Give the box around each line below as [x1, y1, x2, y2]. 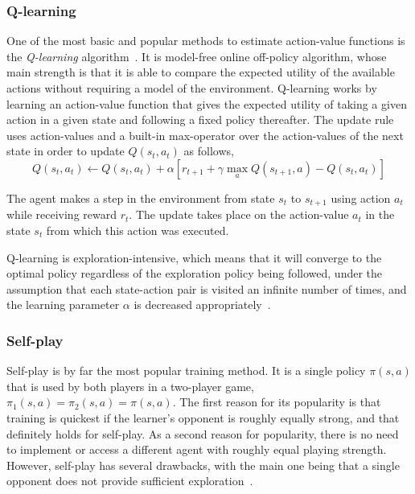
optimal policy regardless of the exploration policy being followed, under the [6, 265, 383, 282]
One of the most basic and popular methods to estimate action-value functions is [6, 32, 405, 49]
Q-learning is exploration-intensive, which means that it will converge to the [6, 249, 382, 266]
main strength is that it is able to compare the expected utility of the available [6, 64, 395, 80]
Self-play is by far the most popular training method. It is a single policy [6, 362, 366, 379]
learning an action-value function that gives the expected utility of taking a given [6, 95, 407, 112]
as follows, [183, 142, 234, 159]
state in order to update [6, 142, 125, 159]
